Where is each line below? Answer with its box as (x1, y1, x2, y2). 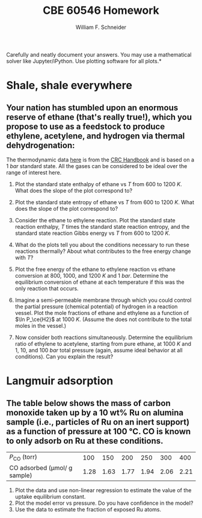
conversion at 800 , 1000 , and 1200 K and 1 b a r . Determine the (14, 272, 168, 279)
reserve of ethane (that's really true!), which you (6, 112, 192, 122)
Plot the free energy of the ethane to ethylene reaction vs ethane (14, 266, 176, 273)
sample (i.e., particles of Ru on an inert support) (6, 417, 190, 427)
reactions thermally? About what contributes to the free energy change (14, 248, 191, 255)
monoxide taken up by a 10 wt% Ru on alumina (6, 407, 184, 417)
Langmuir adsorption (6, 374, 114, 388)
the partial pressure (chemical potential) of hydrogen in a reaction (14, 302, 178, 310)
